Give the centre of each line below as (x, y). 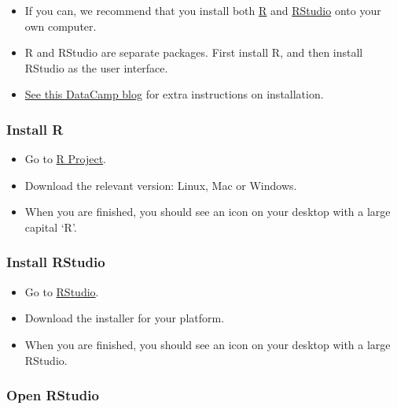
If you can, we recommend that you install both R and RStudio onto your (203, 10)
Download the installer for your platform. (125, 318)
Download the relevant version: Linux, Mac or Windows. (161, 185)
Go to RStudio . (62, 291)
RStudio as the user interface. (96, 67)
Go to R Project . (66, 159)
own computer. (61, 26)
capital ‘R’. (51, 227)
